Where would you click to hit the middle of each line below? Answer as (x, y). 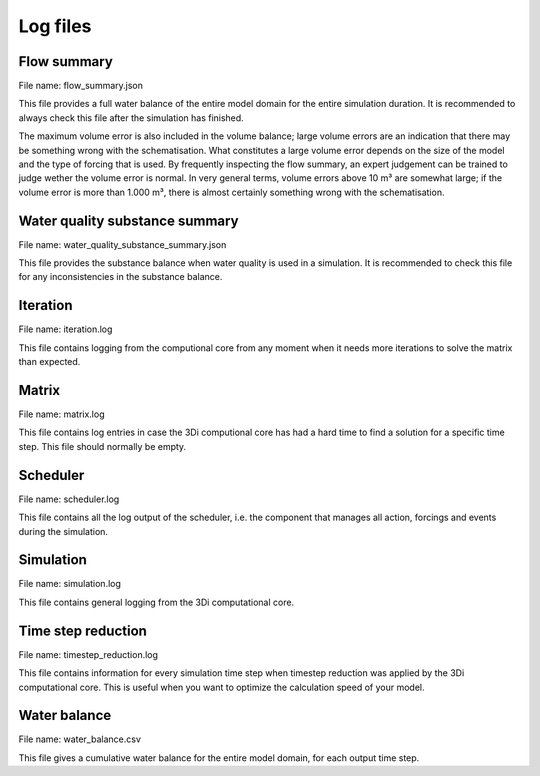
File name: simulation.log (70, 584)
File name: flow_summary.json (81, 86)
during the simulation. (63, 531)
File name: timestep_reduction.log (88, 654)
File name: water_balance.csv (80, 739)
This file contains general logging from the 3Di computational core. (156, 602)
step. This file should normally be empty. (102, 446)
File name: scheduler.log (69, 499)
